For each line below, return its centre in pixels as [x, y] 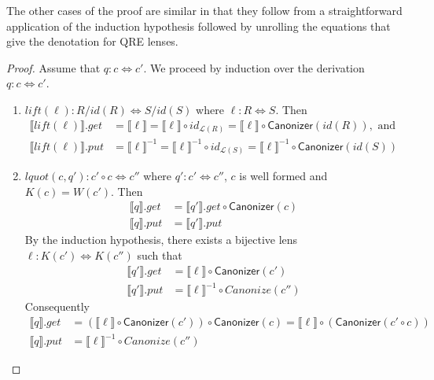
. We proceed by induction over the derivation [254, 67]
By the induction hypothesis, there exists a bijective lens [161, 240]
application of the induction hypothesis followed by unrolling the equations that [199, 26]
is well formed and [283, 176]
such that [160, 255]
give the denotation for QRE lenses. [92, 41]
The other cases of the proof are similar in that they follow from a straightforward [204, 10]
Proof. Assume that [53, 67]
